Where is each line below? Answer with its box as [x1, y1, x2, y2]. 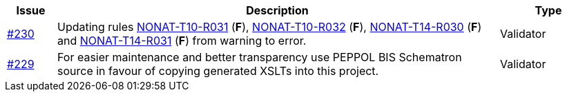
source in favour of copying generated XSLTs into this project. [57, 64, 379, 78]
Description [246, 3, 309, 17]
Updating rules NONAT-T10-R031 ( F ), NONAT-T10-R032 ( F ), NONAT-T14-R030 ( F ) [57, 20, 482, 34]
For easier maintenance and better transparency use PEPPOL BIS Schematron [57, 50, 462, 64]
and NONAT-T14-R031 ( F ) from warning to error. [57, 34, 307, 47]
